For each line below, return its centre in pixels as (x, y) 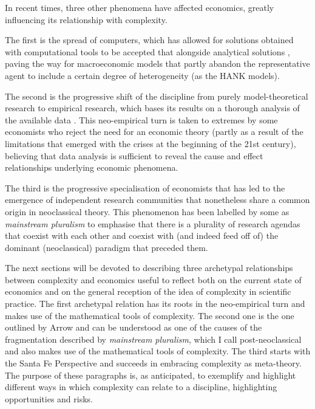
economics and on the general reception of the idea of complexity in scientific (148, 291)
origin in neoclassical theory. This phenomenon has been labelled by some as (147, 211)
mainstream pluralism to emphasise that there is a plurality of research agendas (153, 223)
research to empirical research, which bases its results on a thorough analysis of (152, 108)
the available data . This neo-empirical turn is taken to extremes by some (141, 119)
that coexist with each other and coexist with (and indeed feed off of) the (142, 235)
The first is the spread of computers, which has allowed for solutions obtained (149, 40)
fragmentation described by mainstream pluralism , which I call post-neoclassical (153, 339)
